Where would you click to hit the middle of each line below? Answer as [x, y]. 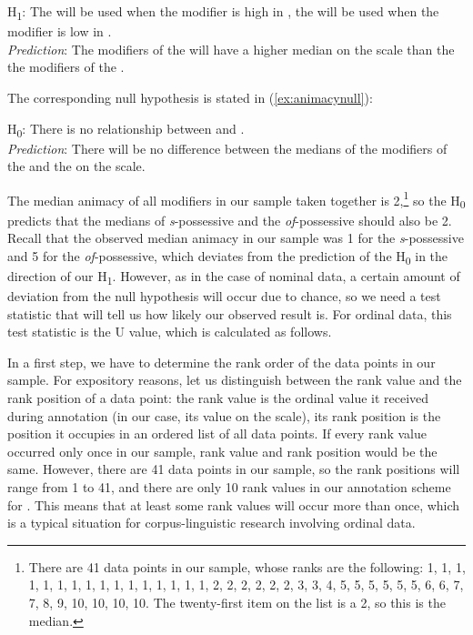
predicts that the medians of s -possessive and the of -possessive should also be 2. [230, 220]
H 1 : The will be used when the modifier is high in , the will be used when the [223, 12]
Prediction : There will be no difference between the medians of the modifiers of [227, 148]
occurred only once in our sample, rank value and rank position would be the [222, 451]
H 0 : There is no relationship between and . [126, 129]
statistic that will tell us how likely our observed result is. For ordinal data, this [230, 313]
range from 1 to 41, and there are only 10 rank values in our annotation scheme [229, 486]
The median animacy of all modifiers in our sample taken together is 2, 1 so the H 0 [236, 200]
